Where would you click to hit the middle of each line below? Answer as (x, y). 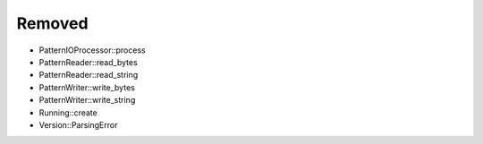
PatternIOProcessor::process (93, 50)
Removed (52, 23)
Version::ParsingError (78, 124)
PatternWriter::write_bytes (87, 87)
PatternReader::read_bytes (88, 62)
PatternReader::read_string (89, 75)
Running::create (68, 113)
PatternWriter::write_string (87, 100)
